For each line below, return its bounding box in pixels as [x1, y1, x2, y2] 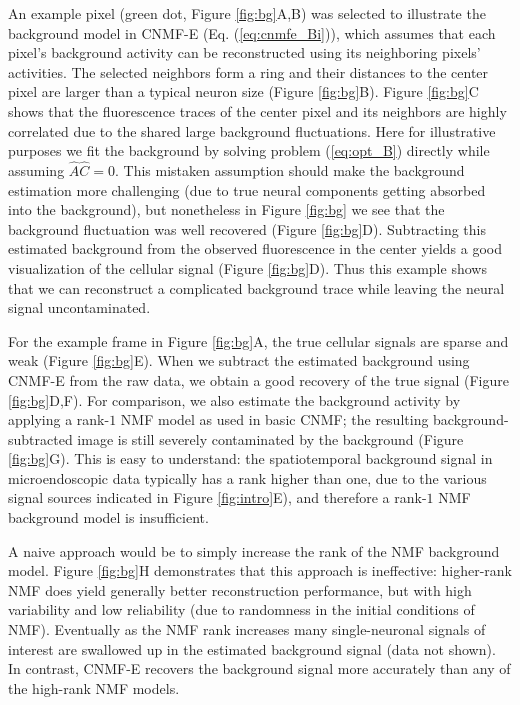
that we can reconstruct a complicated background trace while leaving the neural [8, 277, 505, 298]
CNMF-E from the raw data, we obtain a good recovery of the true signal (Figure [8, 369, 510, 390]
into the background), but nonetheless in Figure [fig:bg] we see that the [8, 199, 445, 220]
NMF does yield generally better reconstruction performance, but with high [8, 579, 472, 600]
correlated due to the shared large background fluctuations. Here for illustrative [8, 120, 496, 141]
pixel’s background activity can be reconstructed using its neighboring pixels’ [8, 42, 481, 63]
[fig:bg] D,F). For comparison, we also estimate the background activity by [8, 389, 461, 410]
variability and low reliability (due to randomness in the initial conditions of [8, 599, 475, 620]
